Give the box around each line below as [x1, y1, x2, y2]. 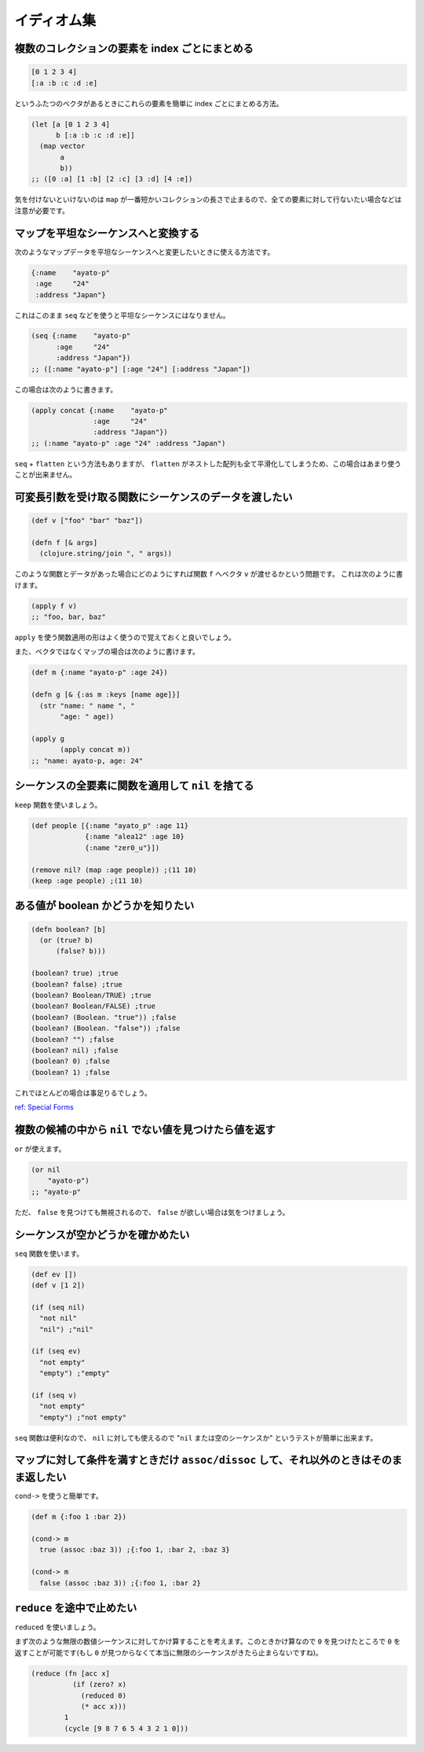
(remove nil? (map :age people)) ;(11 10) [31, 865, 197, 874]
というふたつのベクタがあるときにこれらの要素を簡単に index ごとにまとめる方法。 [14, 98, 283, 108]
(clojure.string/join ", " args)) [39, 549, 173, 558]
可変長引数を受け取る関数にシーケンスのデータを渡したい [14, 490, 293, 503]
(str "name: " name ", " [39, 701, 135, 710]
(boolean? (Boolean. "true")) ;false [31, 1013, 177, 1021]
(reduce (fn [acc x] [31, 1669, 110, 1678]
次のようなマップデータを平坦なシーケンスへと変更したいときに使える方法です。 [14, 247, 275, 256]
